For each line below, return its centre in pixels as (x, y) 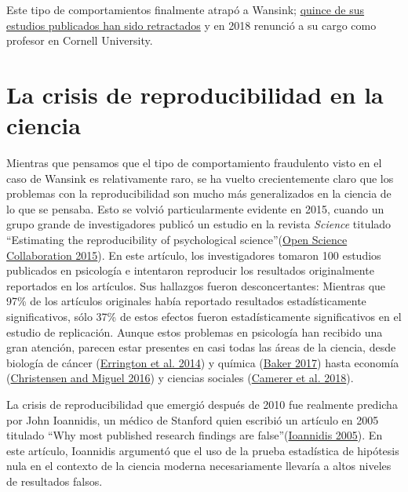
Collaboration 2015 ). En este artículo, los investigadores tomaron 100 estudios (194, 255)
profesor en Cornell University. (80, 40)
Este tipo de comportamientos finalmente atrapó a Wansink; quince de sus (186, 9)
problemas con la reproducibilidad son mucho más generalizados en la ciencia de (199, 193)
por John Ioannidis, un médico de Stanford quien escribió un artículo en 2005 (193, 419)
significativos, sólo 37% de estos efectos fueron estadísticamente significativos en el (204, 317)
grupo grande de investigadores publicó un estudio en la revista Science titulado (199, 224)
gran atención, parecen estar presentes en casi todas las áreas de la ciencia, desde (201, 347)
